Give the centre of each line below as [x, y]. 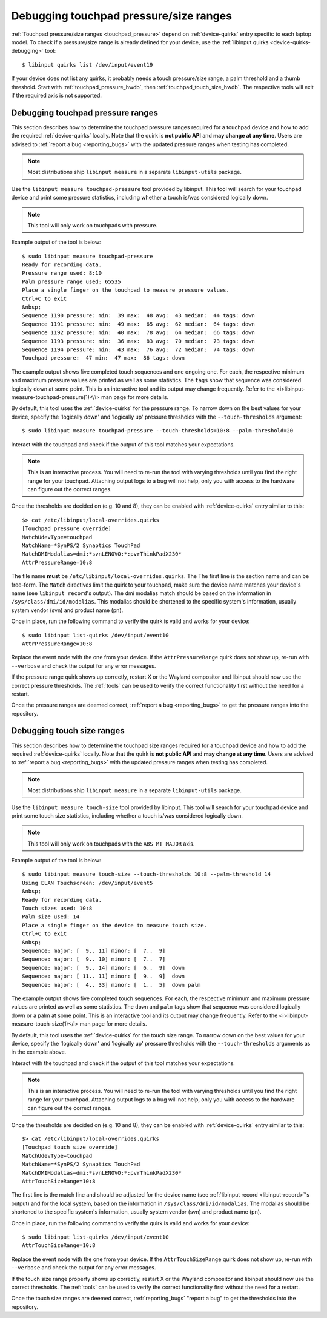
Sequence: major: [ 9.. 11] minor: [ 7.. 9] [94, 951]
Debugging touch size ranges [68, 731]
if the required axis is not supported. [57, 95]
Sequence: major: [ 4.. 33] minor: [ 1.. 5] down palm [111, 985]
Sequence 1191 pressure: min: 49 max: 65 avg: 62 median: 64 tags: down [139, 324]
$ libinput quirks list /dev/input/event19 [88, 65]
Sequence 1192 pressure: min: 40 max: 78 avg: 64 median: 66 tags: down [139, 333]
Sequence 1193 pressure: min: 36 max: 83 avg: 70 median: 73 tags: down [139, 341]
